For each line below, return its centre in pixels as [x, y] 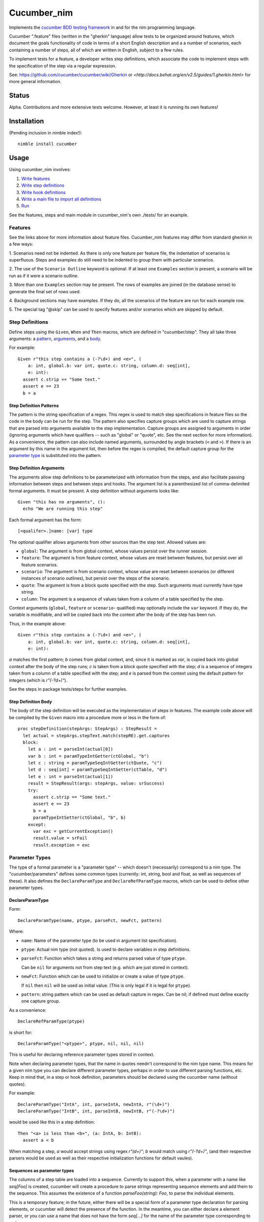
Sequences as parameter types [42, 1170]
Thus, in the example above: [37, 624]
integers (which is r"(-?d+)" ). [38, 680]
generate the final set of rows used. [45, 291]
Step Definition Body [31, 701]
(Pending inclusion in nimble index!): [46, 133]
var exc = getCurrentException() [73, 831]
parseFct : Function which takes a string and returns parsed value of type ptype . [104, 959]
